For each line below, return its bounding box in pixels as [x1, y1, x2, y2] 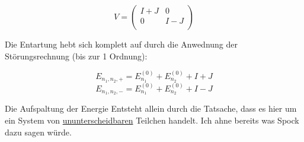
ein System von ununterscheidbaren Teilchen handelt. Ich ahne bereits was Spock [5, 114, 299, 127]
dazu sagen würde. [5, 125, 72, 138]
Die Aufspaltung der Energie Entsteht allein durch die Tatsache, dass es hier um [5, 102, 297, 115]
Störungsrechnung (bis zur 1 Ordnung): [5, 49, 148, 62]
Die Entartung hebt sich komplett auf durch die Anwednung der [5, 38, 238, 50]
